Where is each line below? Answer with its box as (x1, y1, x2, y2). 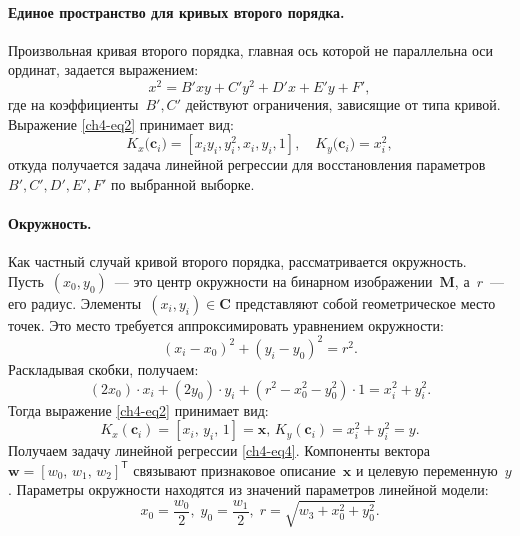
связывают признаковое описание (133, 459, 336, 480)
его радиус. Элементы (8, 292, 142, 313)
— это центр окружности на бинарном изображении (114, 270, 433, 291)
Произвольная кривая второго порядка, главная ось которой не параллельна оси (8, 39, 493, 60)
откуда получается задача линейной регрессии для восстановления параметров (8, 154, 486, 175)
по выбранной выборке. (111, 173, 255, 194)
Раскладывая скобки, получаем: (8, 358, 199, 379)
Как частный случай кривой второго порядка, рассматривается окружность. (8, 251, 467, 272)
